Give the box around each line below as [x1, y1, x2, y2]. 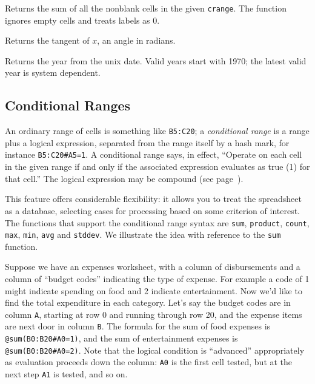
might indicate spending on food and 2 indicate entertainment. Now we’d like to [5, 284, 302, 297]
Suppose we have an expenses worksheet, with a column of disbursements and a [5, 260, 300, 273]
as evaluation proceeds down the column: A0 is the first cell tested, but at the [5, 355, 293, 368]
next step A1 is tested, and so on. [5, 368, 128, 380]
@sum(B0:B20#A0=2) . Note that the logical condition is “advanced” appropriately [5, 343, 305, 356]
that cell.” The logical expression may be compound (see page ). [5, 172, 244, 184]
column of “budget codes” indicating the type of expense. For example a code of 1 [5, 272, 310, 285]
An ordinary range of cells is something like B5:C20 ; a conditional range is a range [5, 124, 310, 137]
